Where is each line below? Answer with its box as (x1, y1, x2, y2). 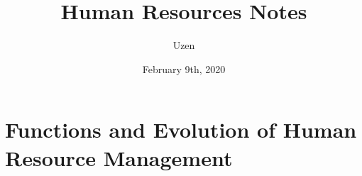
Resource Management (5, 143, 233, 172)
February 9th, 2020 (142, 61, 226, 76)
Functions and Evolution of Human (5, 115, 357, 144)
